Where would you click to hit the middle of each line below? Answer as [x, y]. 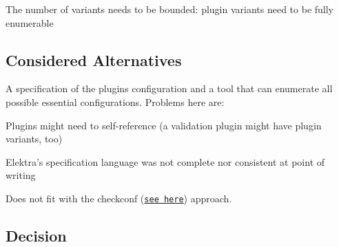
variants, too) [34, 139]
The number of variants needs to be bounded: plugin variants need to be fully [169, 9]
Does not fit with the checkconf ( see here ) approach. [119, 198]
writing [21, 175]
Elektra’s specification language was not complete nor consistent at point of [165, 161]
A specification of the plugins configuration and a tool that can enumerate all [169, 88]
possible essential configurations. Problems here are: [115, 101]
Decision [36, 235]
